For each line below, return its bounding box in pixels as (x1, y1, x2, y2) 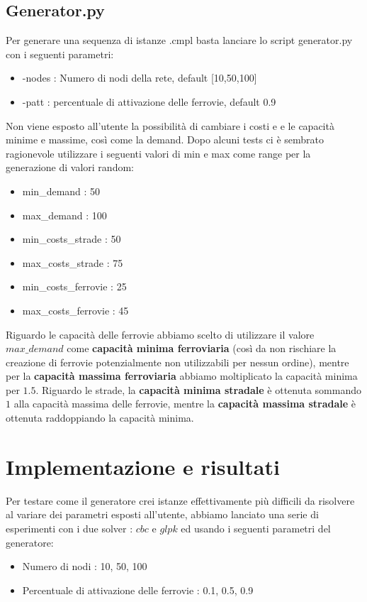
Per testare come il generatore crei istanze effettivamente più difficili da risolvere (6, 493, 355, 508)
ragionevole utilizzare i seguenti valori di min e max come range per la (6, 146, 311, 160)
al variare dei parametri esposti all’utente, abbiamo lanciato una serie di (6, 507, 319, 522)
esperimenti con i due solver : (6, 520, 133, 535)
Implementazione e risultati (6, 451, 280, 481)
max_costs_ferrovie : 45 (22, 302, 129, 317)
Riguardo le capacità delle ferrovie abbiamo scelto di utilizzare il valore (6, 327, 315, 341)
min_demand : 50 (22, 183, 101, 198)
